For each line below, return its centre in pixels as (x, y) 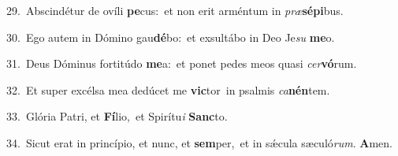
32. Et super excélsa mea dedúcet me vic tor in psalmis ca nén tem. (168, 89)
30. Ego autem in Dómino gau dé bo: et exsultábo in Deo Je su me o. (171, 37)
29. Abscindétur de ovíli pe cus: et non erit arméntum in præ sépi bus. (175, 10)
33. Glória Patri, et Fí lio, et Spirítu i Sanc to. (117, 116)
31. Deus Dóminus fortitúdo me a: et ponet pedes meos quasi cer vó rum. (182, 63)
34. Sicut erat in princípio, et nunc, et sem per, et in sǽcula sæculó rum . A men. (199, 142)
